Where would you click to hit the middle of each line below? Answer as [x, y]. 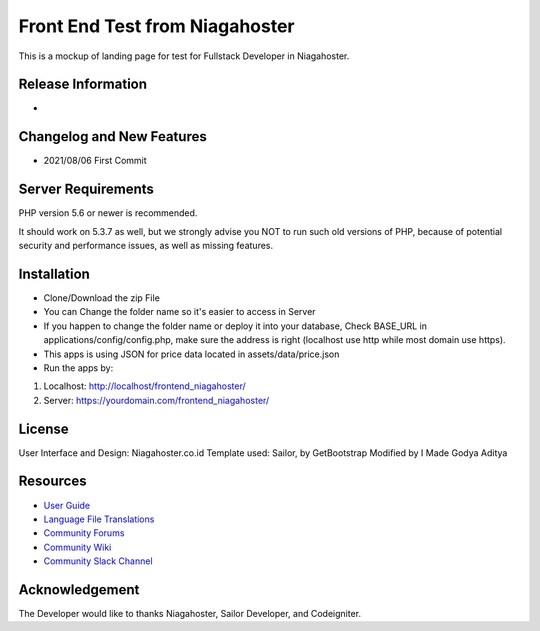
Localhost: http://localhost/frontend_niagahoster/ [144, 386]
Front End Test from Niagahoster [156, 26]
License [43, 428]
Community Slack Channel [98, 561]
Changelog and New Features [112, 136]
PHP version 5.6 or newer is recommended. [108, 213]
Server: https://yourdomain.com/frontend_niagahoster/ [156, 400]
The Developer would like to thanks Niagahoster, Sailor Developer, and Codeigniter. [190, 613]
